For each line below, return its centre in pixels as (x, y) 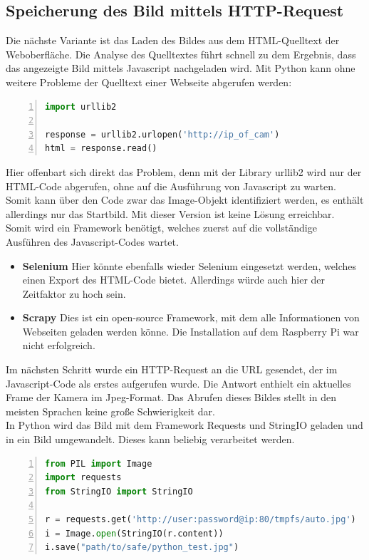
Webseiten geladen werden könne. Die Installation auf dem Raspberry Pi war (191, 331)
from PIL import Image (99, 463)
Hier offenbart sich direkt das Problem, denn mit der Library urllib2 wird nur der (184, 171)
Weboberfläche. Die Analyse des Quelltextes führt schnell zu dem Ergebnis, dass (181, 54)
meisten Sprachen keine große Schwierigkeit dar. (110, 411)
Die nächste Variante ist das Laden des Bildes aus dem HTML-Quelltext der (173, 40)
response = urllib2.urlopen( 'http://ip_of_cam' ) (162, 134)
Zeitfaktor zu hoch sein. (74, 293)
